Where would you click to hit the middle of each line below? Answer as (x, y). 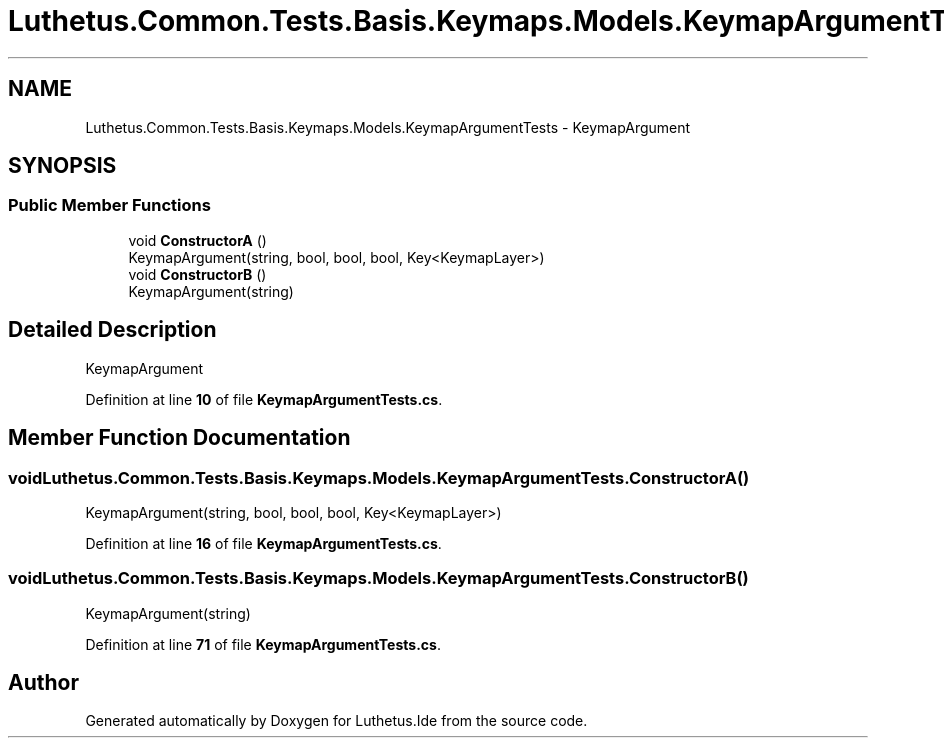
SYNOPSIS (62, 166)
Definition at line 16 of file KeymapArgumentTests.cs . (263, 543)
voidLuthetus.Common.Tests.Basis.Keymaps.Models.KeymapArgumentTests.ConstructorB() (378, 578)
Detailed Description (112, 330)
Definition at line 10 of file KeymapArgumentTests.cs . (264, 399)
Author (43, 683)
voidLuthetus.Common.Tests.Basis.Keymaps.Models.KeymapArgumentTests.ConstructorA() (379, 477)
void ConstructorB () (197, 274)
